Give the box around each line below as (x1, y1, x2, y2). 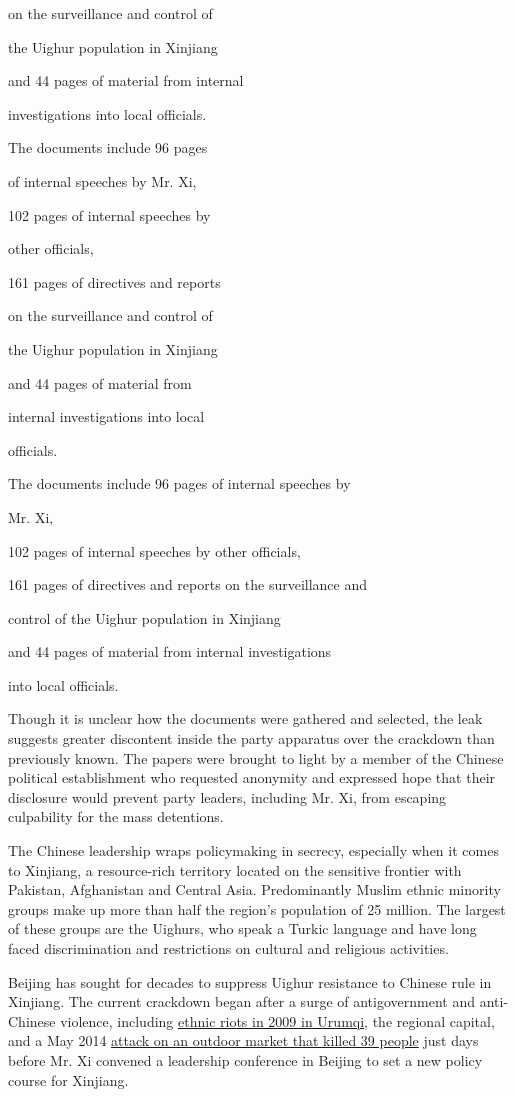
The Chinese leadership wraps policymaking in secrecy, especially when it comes (8, 840, 499, 861)
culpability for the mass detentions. (8, 806, 224, 827)
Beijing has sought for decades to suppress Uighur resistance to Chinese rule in (8, 971, 492, 992)
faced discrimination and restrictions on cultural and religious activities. (8, 938, 449, 958)
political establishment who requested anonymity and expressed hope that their (8, 767, 496, 788)
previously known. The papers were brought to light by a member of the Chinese (8, 747, 504, 768)
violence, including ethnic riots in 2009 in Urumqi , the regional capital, (60, 1010, 495, 1031)
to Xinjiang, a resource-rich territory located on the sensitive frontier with (8, 859, 462, 880)
